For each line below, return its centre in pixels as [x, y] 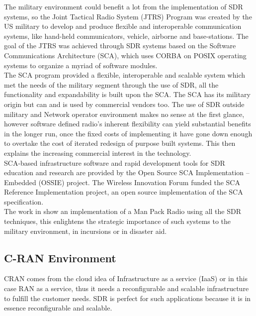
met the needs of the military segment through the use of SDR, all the [111, 84]
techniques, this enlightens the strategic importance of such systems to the [118, 221]
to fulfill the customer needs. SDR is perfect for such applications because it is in [128, 298]
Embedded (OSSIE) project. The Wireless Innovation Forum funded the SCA [122, 182]
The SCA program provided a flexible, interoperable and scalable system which [125, 75]
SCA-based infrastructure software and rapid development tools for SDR [115, 162]
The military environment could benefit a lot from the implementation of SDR [124, 6]
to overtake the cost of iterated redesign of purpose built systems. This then [120, 143]
